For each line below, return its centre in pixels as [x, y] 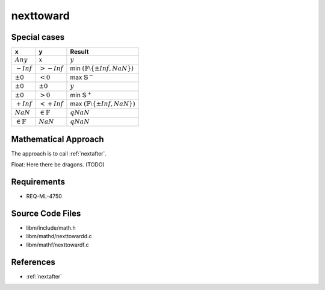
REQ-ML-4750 [44, 196]
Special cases [38, 37]
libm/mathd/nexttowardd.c [59, 236]
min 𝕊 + [81, 94]
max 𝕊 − [82, 77]
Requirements [38, 182]
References [33, 262]
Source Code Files [46, 213]
